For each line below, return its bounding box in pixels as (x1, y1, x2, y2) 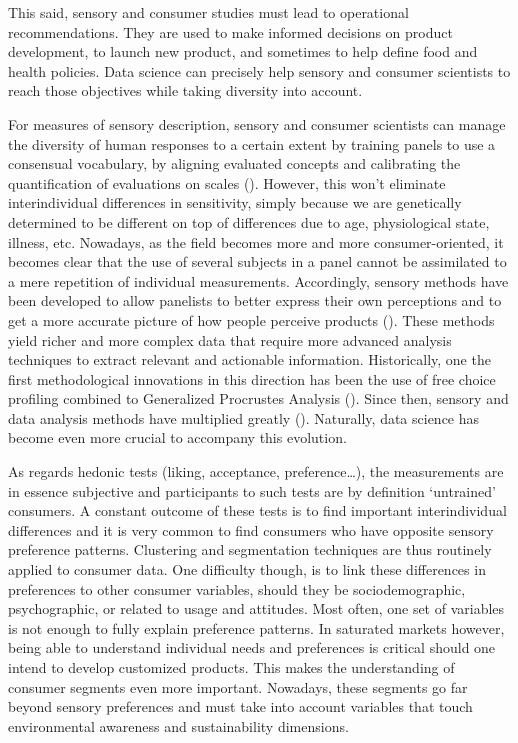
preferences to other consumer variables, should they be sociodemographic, (8, 578, 466, 599)
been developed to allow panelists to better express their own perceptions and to (8, 290, 502, 311)
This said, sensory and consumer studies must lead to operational (8, 2, 409, 22)
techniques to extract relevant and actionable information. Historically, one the (8, 349, 491, 370)
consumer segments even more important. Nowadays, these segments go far (8, 676, 468, 697)
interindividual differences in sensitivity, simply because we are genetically (8, 192, 462, 213)
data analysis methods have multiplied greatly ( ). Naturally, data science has (8, 407, 480, 428)
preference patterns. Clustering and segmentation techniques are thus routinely (8, 539, 492, 560)
